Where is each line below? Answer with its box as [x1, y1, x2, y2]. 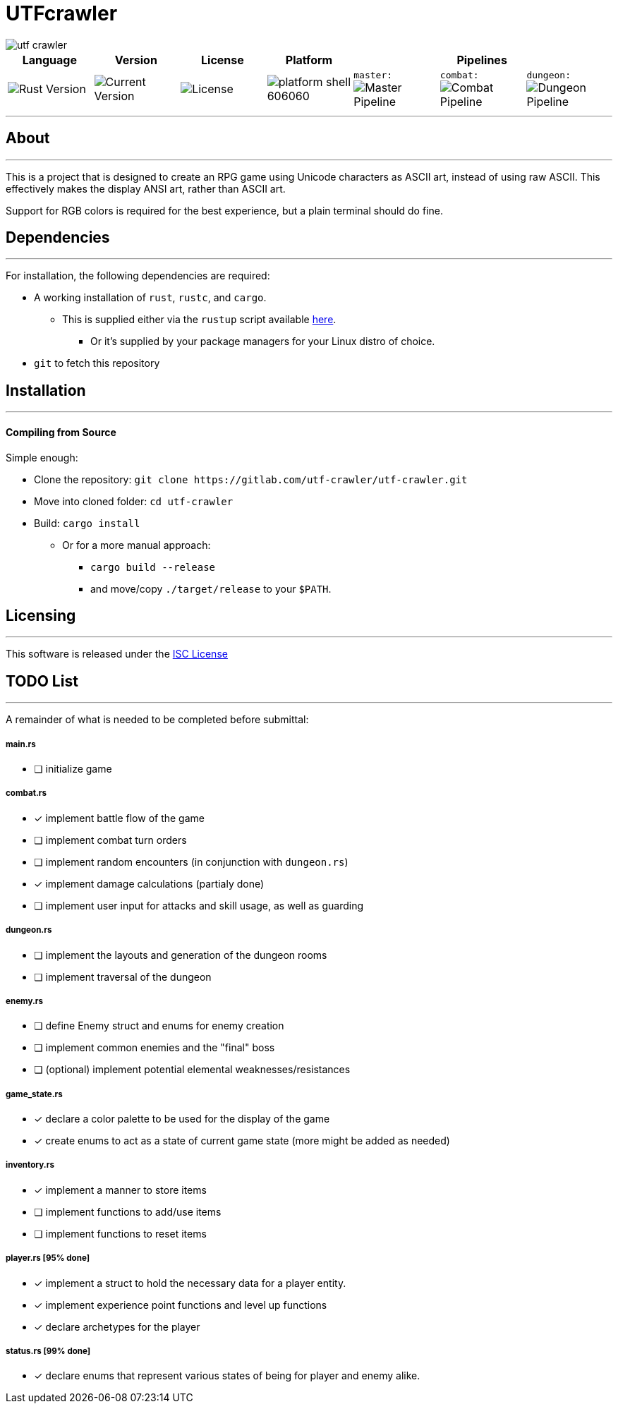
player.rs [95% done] [6, 1253, 90, 1264]
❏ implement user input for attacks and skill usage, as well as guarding [34, 899, 364, 912]
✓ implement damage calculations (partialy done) [34, 877, 265, 890]
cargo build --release [90, 561, 216, 573]
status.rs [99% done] [6, 1346, 91, 1357]
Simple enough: [6, 451, 78, 464]
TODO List [6, 672, 78, 690]
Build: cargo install [34, 516, 140, 529]
